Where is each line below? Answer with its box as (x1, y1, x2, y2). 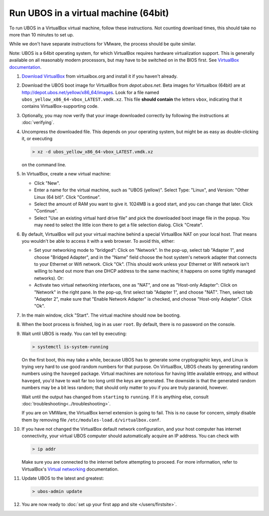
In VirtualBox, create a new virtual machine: (21, 171, 111, 177)
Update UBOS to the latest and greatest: (21, 475, 104, 481)
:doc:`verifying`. (21, 120, 54, 126)
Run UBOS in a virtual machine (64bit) (9, 7, 169, 18)
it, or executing (21, 136, 52, 142)
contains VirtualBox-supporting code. (21, 103, 99, 109)
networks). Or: (34, 275, 64, 281)
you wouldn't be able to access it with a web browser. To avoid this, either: (21, 238, 175, 244)
